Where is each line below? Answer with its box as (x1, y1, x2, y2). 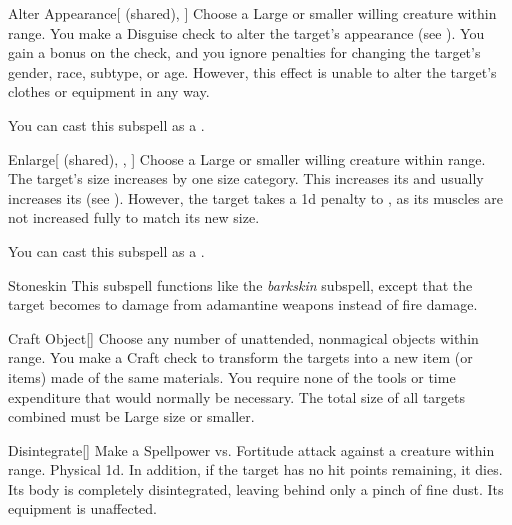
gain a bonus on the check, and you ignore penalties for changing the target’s (8, 42, 481, 63)
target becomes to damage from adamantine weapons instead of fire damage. (8, 294, 478, 315)
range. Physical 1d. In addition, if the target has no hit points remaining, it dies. (8, 459, 503, 480)
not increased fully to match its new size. (8, 207, 260, 228)
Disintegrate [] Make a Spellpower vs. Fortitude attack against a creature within (8, 439, 495, 460)
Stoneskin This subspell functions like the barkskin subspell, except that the (8, 274, 473, 295)
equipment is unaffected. (8, 498, 158, 519)
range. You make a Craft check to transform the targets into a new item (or (8, 347, 473, 368)
